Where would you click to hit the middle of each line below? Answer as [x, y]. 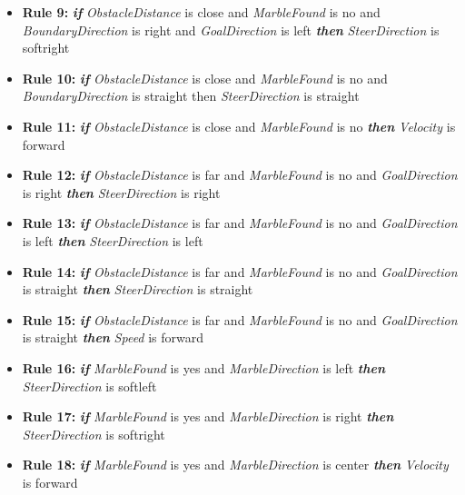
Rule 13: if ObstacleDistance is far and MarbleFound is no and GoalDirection [240, 223]
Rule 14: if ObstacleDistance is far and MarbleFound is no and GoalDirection [240, 271]
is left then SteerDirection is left [113, 240]
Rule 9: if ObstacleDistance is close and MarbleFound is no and [201, 12]
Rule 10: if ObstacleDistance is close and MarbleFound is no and [205, 78]
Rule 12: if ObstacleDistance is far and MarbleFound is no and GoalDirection [240, 175]
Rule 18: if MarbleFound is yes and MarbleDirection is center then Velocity [235, 465]
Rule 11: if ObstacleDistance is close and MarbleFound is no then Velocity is [239, 126]
